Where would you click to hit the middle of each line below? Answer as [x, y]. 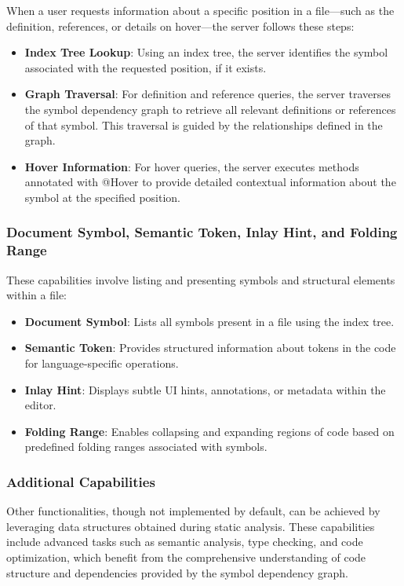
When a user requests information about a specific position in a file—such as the [200, 10]
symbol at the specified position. [102, 197]
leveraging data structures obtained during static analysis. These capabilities [191, 526]
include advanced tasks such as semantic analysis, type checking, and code [185, 542]
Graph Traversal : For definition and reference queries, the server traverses [207, 94]
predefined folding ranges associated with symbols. [146, 447]
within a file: [37, 295]
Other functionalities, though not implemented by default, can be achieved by [193, 511]
